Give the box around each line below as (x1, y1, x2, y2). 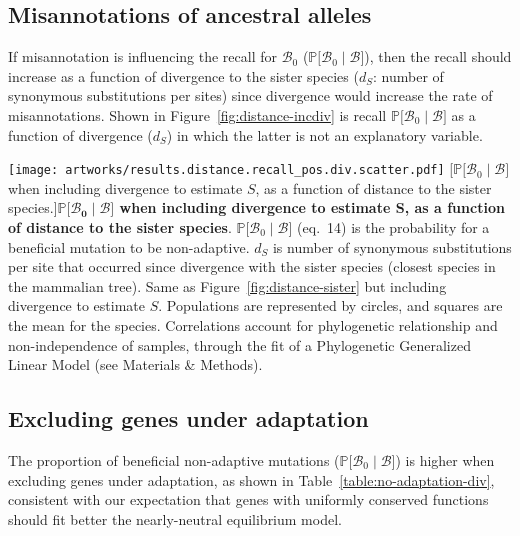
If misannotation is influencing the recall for (8, 46, 277, 67)
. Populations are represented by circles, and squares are (158, 295, 503, 316)
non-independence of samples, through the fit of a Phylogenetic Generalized (8, 334, 471, 355)
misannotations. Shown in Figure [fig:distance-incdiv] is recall (8, 104, 387, 125)
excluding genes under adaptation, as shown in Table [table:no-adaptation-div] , (8, 469, 495, 490)
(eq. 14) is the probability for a (297, 217, 490, 238)
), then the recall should (364, 46, 512, 67)
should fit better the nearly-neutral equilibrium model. (8, 508, 342, 529)
